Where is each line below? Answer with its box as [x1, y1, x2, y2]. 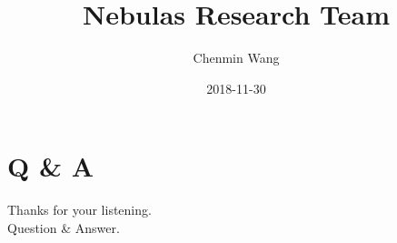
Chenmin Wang [193, 48, 280, 67]
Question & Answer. [7, 218, 120, 237]
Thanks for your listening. [7, 200, 152, 219]
